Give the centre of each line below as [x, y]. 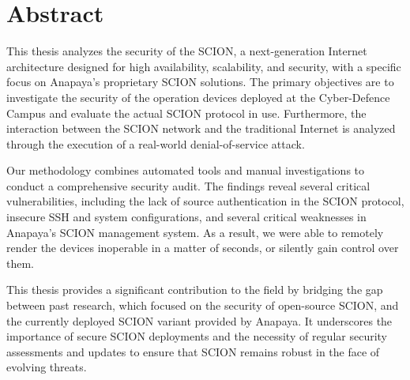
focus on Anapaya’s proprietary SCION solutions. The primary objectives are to [200, 82]
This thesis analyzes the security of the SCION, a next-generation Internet [187, 51]
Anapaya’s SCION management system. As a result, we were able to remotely [195, 232]
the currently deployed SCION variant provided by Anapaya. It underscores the [199, 320]
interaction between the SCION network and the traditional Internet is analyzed [201, 128]
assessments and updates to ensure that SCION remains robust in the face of [193, 351]
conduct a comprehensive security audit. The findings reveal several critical [188, 185]
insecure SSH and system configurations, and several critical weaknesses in [186, 217]
